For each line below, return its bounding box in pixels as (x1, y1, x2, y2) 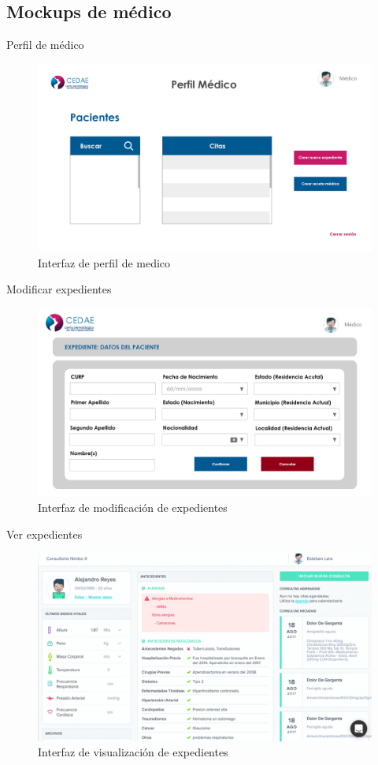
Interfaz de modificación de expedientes (38, 499, 228, 516)
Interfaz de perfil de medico (38, 254, 171, 271)
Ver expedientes (6, 525, 83, 542)
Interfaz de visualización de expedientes (38, 744, 228, 760)
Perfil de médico (6, 36, 84, 53)
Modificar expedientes (6, 281, 112, 297)
